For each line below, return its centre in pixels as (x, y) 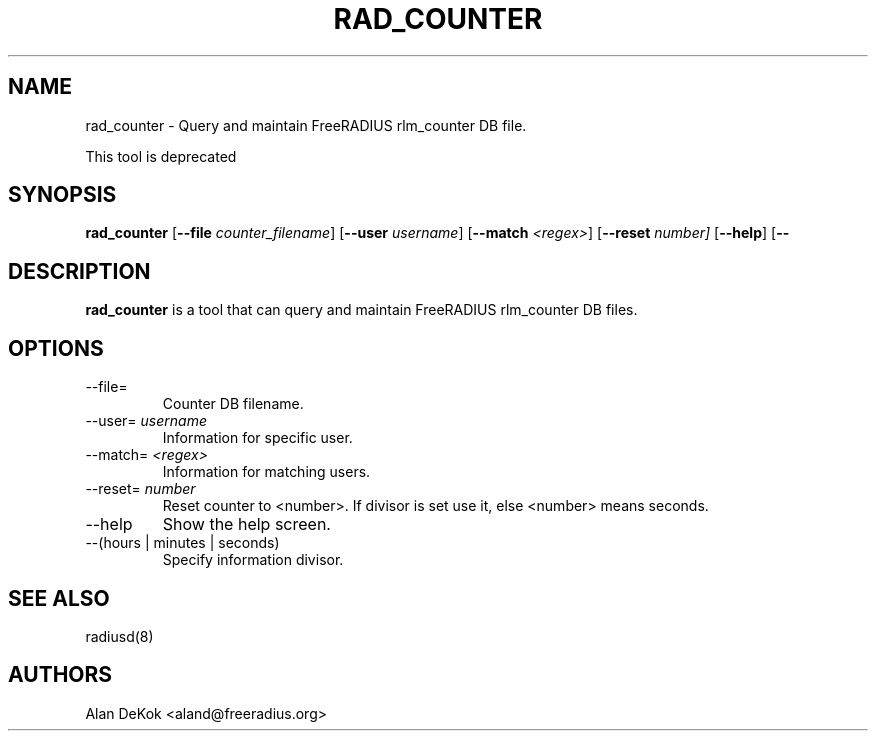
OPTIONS (56, 348)
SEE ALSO (59, 598)
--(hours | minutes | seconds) (182, 543)
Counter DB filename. (233, 404)
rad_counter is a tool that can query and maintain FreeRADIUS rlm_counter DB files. (361, 310)
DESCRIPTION (79, 271)
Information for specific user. (257, 438)
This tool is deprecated (161, 156)
